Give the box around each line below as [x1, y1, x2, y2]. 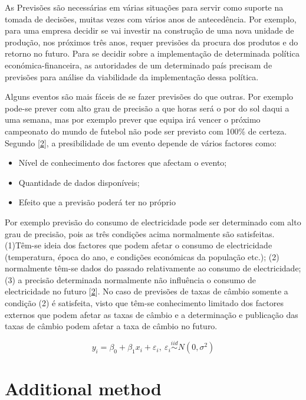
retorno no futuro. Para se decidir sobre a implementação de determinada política [5, 47, 300, 60]
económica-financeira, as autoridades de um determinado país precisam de [5, 58, 272, 71]
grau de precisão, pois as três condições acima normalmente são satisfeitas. [5, 227, 275, 240]
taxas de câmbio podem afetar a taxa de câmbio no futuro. [5, 320, 218, 332]
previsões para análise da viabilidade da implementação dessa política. [5, 70, 259, 83]
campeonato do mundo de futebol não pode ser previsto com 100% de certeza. [5, 124, 287, 137]
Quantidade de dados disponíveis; [18, 176, 140, 188]
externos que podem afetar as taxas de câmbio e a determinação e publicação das [5, 308, 298, 320]
